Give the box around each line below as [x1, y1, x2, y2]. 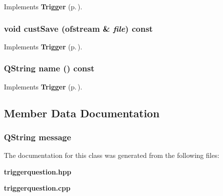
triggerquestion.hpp [4, 166, 71, 176]
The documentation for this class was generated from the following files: [4, 150, 220, 160]
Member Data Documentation [4, 105, 160, 120]
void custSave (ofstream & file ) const [4, 22, 153, 34]
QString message [4, 131, 71, 143]
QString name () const [4, 62, 95, 74]
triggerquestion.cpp [4, 183, 70, 193]
